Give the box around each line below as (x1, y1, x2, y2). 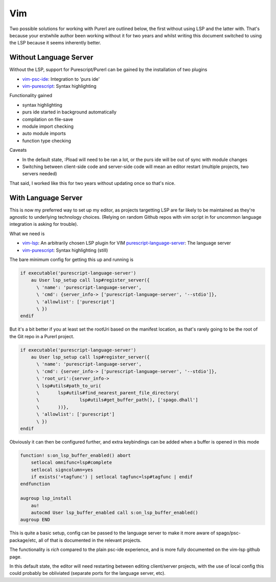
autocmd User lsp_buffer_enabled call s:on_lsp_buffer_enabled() (31, 510, 198, 516)
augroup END (20, 517, 51, 523)
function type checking (22, 137, 72, 144)
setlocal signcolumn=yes (31, 467, 94, 473)
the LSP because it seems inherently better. (9, 40, 102, 46)
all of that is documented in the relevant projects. (38, 537, 142, 543)
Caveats (9, 147, 27, 153)
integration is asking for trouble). (9, 221, 79, 227)
